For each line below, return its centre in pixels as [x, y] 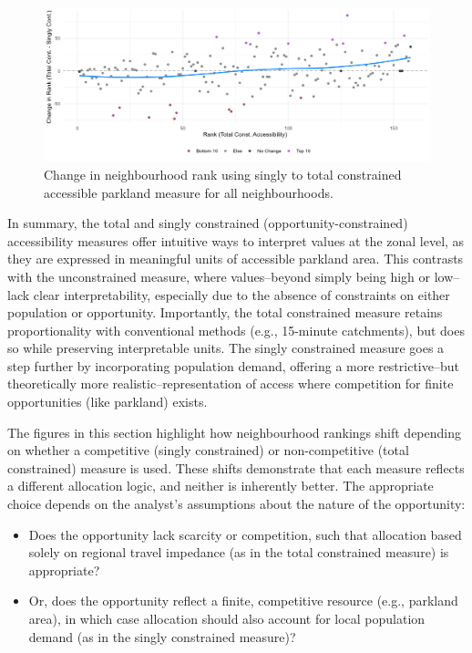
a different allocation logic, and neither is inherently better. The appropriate [221, 486]
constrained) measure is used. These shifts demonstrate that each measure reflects [236, 467]
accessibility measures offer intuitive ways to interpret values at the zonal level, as [236, 240]
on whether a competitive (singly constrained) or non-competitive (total [208, 450]
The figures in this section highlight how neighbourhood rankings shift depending [234, 432]
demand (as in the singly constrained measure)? [162, 636]
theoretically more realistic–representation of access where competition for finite [231, 384]
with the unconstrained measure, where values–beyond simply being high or [219, 276]
